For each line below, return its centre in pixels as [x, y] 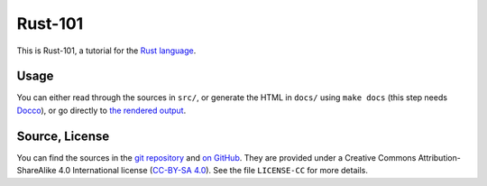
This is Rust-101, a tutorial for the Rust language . [106, 51]
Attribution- [440, 157]
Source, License [63, 136]
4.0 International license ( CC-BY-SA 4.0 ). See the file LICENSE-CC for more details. [213, 171]
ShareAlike [37, 171]
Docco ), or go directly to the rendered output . [101, 110]
